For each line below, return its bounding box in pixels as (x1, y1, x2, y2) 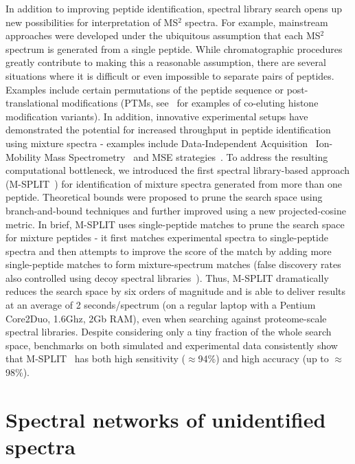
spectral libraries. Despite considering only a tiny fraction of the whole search (5, 324, 332, 339)
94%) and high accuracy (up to (198, 351, 329, 366)
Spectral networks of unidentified (5, 405, 326, 433)
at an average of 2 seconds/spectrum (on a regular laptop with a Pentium (5, 298, 316, 312)
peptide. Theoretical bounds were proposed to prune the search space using (5, 190, 323, 204)
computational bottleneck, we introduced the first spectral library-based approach (5, 163, 350, 177)
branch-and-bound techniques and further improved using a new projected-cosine (5, 203, 346, 217)
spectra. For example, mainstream (185, 14, 328, 29)
